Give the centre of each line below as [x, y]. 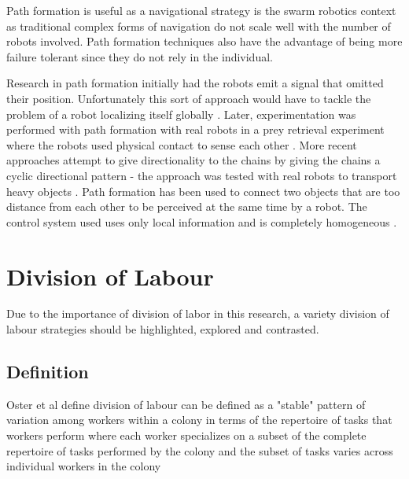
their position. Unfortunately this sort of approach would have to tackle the [189, 98]
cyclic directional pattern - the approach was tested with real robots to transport [202, 175]
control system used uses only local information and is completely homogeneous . [202, 221]
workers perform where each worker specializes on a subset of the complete [186, 435]
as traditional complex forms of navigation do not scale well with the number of [199, 26]
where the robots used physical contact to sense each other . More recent [182, 144]
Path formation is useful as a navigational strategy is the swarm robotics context [201, 10]
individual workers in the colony [84, 466]
